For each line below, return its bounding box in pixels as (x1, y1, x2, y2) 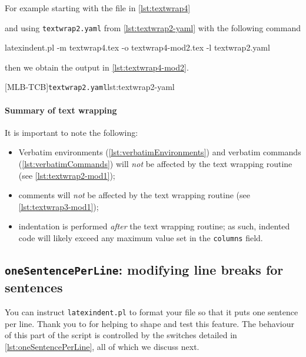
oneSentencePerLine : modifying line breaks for (5, 261, 284, 279)
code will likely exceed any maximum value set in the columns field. (18, 232, 263, 244)
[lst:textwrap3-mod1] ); (18, 200, 99, 212)
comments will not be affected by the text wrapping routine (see (18, 189, 250, 201)
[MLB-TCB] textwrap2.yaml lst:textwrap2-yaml (5, 81, 175, 93)
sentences (5, 278, 63, 296)
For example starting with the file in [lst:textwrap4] (5, 2, 191, 14)
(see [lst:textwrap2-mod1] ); (18, 169, 115, 181)
